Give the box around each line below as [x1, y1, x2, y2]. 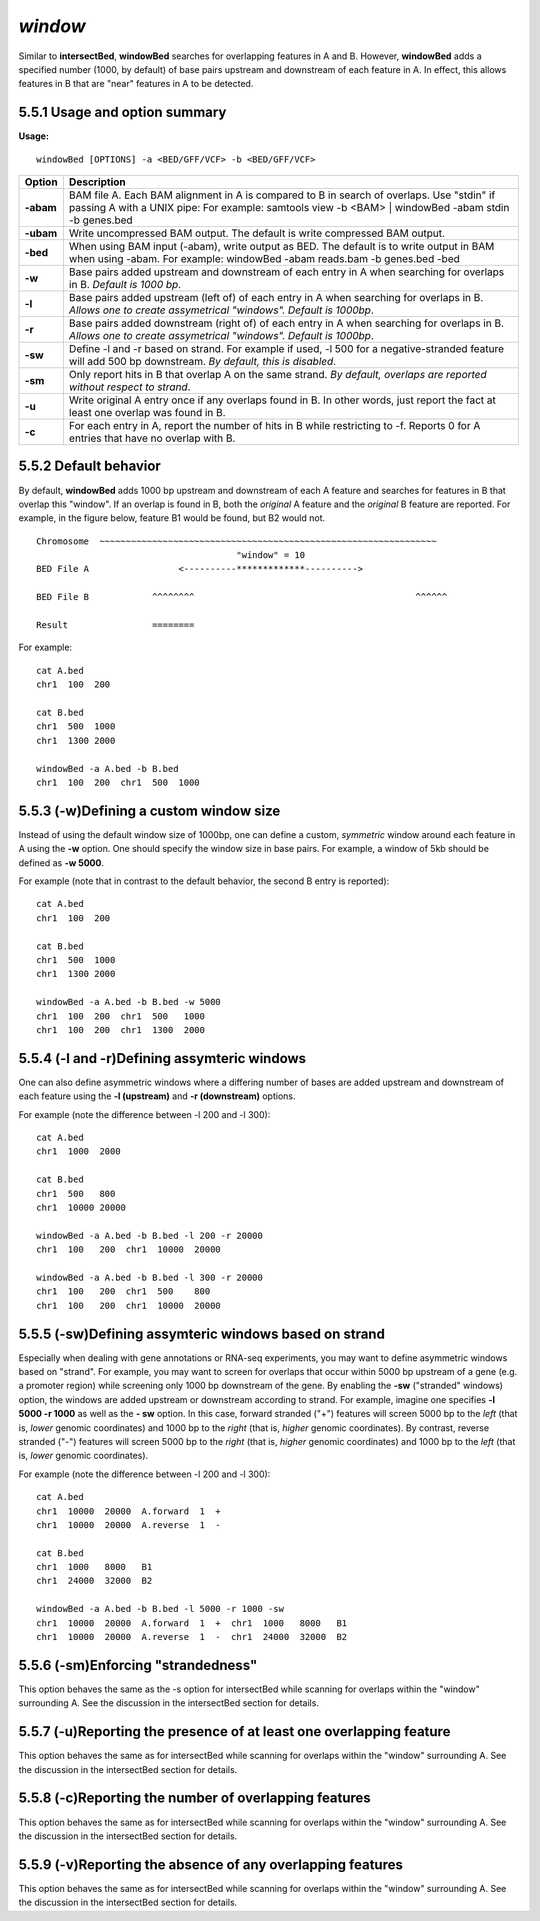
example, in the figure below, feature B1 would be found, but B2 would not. [18, 512, 325, 524]
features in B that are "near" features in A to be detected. [18, 78, 254, 90]
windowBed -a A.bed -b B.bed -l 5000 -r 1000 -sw [36, 1603, 285, 1615]
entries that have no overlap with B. [68, 431, 236, 445]
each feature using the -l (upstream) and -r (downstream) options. [18, 1090, 296, 1102]
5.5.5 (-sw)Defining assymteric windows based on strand [18, 1325, 385, 1342]
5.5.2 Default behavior [18, 458, 162, 475]
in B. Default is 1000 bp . [68, 278, 182, 292]
